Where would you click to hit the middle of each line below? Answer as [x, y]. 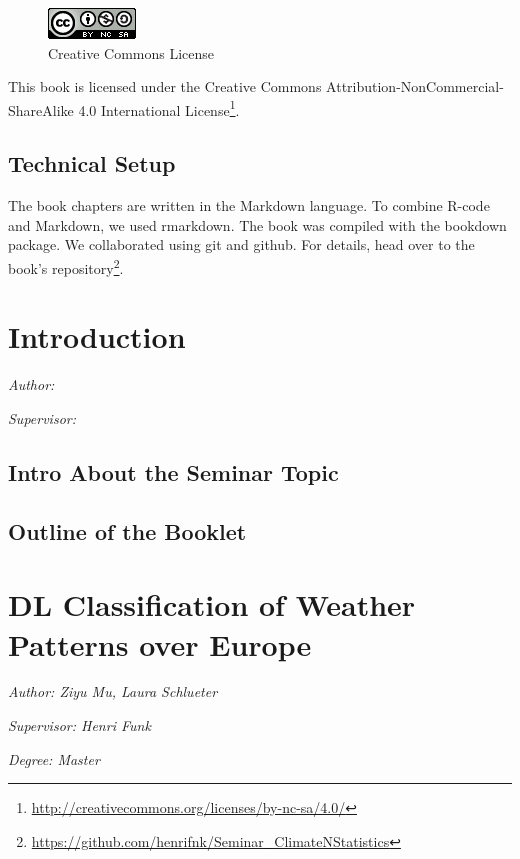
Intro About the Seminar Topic [173, 471]
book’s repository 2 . [66, 266]
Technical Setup [92, 163]
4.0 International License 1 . [159, 108]
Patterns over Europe [160, 643]
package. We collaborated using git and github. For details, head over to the [241, 244]
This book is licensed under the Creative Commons [165, 86]
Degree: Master [54, 758]
